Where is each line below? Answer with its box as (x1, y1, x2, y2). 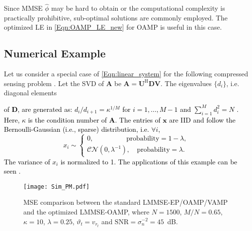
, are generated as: (18, 104, 72, 114)
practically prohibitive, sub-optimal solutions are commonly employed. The (4, 12, 228, 22)
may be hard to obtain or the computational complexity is (51, 3, 225, 13)
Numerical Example (4, 46, 106, 61)
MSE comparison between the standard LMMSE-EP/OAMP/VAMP (23, 197, 228, 207)
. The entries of (115, 114, 161, 124)
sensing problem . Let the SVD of (4, 78, 104, 88)
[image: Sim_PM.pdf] (23, 183, 90, 190)
